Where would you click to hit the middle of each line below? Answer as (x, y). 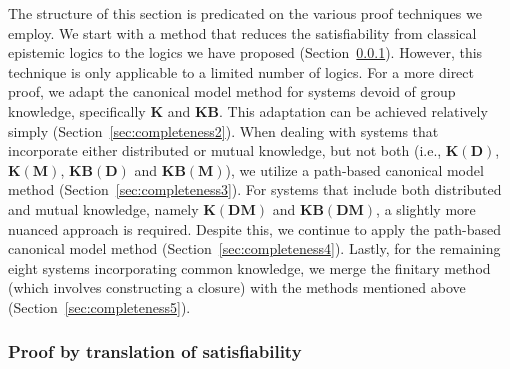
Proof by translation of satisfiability (155, 351)
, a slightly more (426, 208)
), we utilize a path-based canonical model (354, 169)
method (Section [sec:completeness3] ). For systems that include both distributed (255, 189)
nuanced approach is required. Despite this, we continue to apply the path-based (254, 228)
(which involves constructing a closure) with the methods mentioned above (237, 287)
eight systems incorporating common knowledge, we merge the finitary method (249, 267)
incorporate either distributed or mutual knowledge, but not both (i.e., (225, 150)
